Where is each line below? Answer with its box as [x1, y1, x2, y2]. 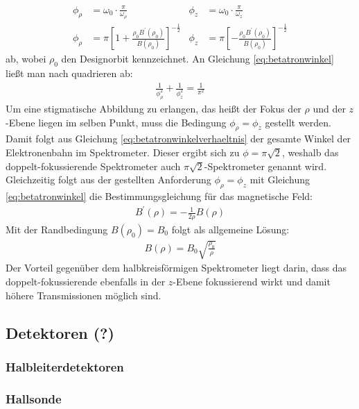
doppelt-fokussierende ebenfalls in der [6, 274, 166, 289]
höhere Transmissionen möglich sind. [6, 287, 161, 302]
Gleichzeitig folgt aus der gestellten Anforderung [6, 172, 211, 187]
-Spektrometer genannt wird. [204, 158, 327, 173]
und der [313, 101, 346, 115]
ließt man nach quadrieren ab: [6, 65, 133, 80]
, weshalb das [281, 144, 339, 159]
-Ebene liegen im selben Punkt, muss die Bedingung [6, 115, 227, 129]
